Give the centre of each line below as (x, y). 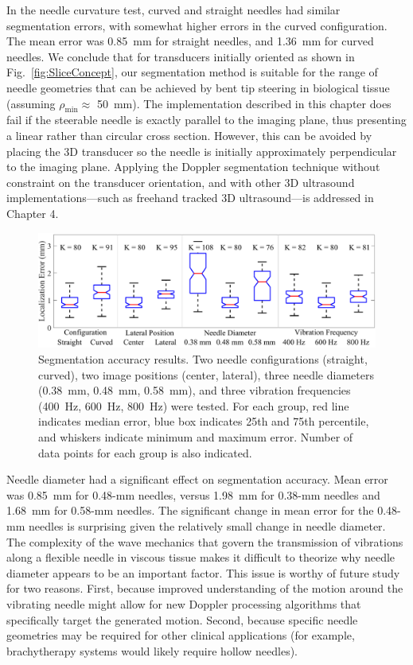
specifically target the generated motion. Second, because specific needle (182, 619)
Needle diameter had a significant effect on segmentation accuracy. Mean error (197, 479)
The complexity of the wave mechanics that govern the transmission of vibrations (205, 541)
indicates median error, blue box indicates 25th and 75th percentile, (204, 421)
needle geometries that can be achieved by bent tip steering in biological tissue (198, 87)
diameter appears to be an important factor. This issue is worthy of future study (203, 572)
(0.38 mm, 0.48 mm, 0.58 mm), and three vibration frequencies (195, 390)
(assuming (31, 103)
